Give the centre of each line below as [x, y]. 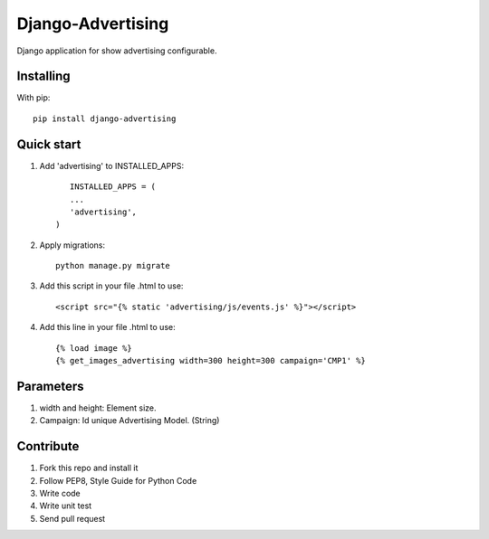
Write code [60, 494]
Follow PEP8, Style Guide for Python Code [118, 480]
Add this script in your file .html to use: [111, 286]
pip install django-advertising [105, 118]
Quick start [49, 144]
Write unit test [66, 506]
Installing [44, 76]
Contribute [48, 446]
